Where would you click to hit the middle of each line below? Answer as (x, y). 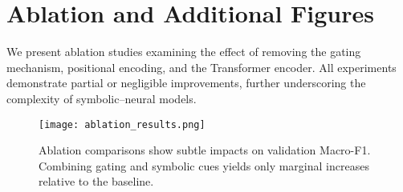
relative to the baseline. (96, 181)
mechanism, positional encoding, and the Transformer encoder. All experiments (201, 67)
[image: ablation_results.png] (122, 124)
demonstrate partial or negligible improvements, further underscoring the (186, 83)
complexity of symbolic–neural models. (102, 98)
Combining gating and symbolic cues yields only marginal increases (204, 165)
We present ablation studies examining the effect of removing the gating (184, 52)
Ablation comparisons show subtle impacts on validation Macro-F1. (205, 150)
